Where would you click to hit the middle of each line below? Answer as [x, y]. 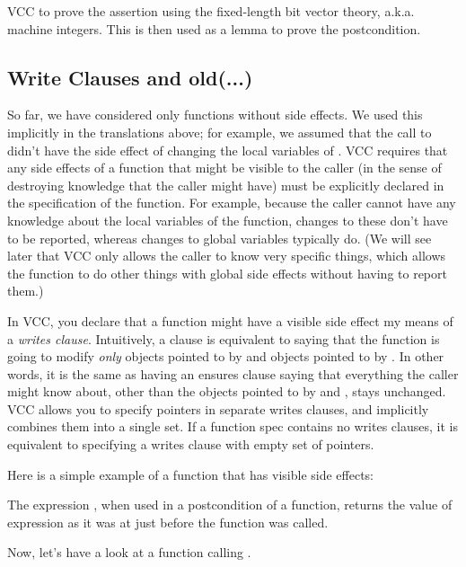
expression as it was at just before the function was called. [168, 522]
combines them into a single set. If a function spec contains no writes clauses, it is [233, 426]
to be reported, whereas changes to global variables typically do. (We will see [220, 238]
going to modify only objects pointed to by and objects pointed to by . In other [226, 356]
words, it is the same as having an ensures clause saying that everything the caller [233, 373]
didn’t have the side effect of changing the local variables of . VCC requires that [228, 150]
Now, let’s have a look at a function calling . [129, 552]
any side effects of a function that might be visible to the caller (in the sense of [224, 168]
